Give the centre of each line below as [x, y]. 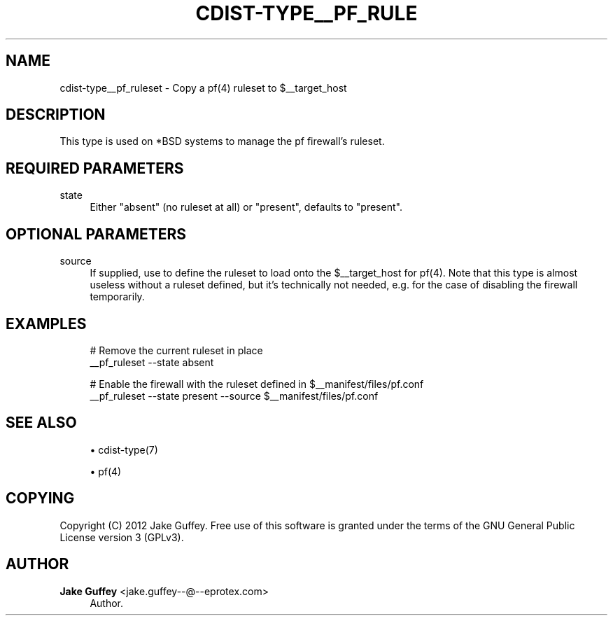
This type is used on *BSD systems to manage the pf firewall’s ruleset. [222, 141]
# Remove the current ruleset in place [176, 350]
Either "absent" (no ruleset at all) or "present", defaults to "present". [246, 207]
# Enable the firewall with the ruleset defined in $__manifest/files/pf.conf [257, 384]
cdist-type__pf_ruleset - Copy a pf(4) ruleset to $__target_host [203, 88]
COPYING [40, 498]
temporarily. [117, 297]
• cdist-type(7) [124, 449]
